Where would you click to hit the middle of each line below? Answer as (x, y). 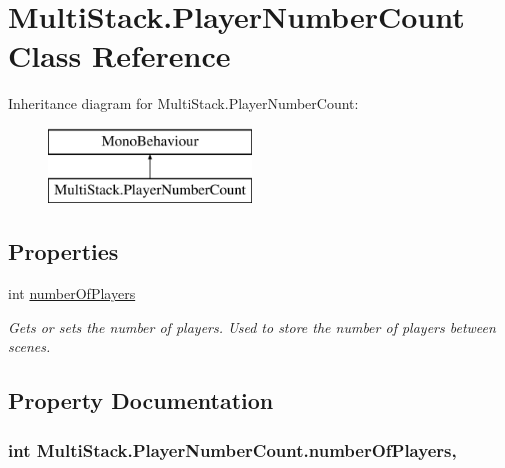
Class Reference (119, 55)
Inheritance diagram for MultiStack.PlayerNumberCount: (183, 103)
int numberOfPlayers (72, 293)
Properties (63, 251)
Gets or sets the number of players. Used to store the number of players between (252, 326)
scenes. (29, 346)
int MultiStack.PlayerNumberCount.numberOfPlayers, (232, 449)
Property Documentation (141, 400)
